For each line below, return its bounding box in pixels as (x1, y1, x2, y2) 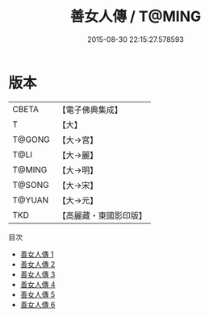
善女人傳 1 (19, 249, 54, 259)
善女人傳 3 (19, 269, 56, 279)
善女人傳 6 (19, 299, 56, 309)
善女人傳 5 (19, 290, 56, 299)
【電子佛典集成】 (57, 104, 123, 115)
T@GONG (12, 134, 50, 145)
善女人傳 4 (19, 279, 56, 289)
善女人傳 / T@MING (69, 7, 202, 26)
